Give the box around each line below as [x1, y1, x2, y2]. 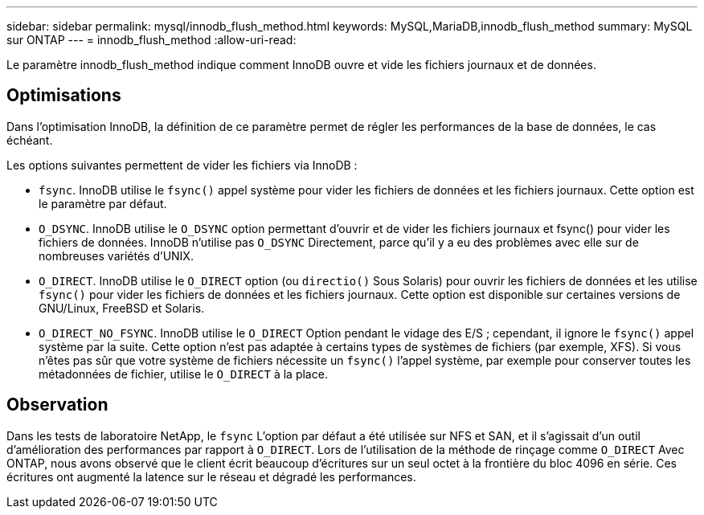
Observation [6, 394, 108, 415]
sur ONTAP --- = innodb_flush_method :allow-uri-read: [6, 33, 297, 47]
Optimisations [6, 85, 121, 106]
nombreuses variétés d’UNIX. [39, 248, 194, 263]
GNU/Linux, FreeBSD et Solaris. [39, 300, 205, 315]
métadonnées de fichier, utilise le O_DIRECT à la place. [39, 366, 328, 381]
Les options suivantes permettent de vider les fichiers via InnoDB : [6, 157, 358, 172]
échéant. [6, 133, 53, 147]
